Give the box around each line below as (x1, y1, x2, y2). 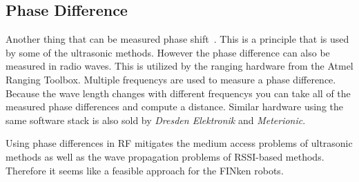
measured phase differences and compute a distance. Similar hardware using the (6, 99, 344, 114)
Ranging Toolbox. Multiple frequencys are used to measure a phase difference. (6, 72, 336, 86)
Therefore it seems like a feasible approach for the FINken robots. (6, 163, 284, 177)
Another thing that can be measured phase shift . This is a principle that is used (6, 32, 349, 46)
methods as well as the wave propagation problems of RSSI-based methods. (6, 149, 324, 163)
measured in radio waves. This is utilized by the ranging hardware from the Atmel (6, 59, 353, 73)
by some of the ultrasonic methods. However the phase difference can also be (6, 45, 330, 59)
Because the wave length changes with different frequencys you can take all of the (6, 85, 351, 100)
